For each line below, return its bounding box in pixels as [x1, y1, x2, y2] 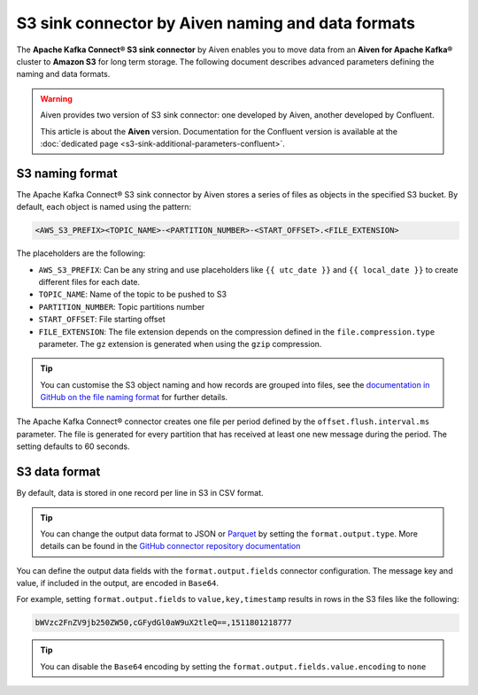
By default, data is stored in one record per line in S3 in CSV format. [16, 488, 265, 498]
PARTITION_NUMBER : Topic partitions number [38, 301, 205, 312]
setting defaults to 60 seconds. [16, 441, 130, 452]
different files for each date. [38, 276, 141, 287]
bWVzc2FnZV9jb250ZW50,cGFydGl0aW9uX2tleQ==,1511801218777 [35, 618, 292, 628]
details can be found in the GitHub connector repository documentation [40, 541, 301, 552]
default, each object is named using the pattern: [16, 202, 192, 212]
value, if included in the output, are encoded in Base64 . [16, 578, 220, 589]
